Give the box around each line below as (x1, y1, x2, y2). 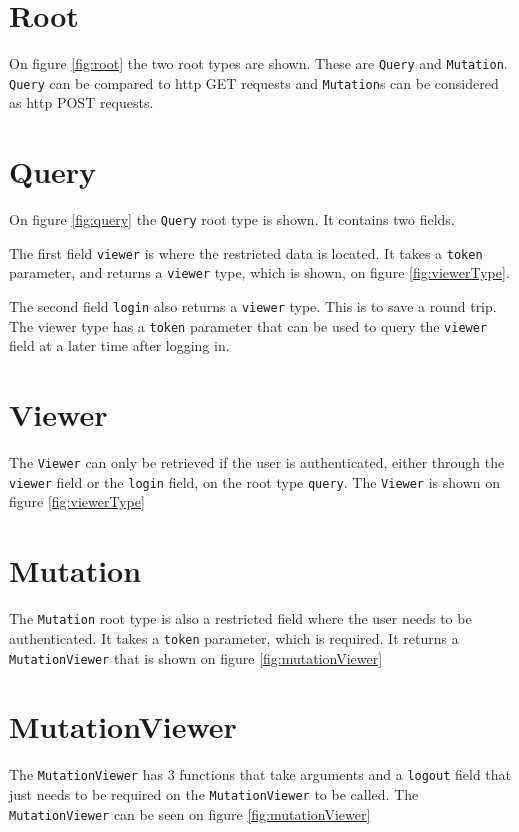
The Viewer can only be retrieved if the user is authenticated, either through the (9, 452, 505, 473)
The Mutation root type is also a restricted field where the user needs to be (9, 608, 472, 629)
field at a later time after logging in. (9, 335, 230, 356)
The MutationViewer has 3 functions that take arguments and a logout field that (9, 764, 512, 785)
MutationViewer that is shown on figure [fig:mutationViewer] (9, 647, 383, 668)
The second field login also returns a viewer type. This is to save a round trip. (9, 296, 497, 317)
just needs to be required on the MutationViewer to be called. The (9, 783, 419, 804)
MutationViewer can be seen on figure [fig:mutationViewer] (9, 803, 371, 824)
